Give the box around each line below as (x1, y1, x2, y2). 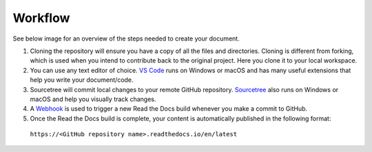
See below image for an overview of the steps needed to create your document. (12, 34, 240, 43)
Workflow (12, 10, 70, 25)
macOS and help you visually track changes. (30, 95, 156, 103)
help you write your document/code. (30, 76, 134, 84)
